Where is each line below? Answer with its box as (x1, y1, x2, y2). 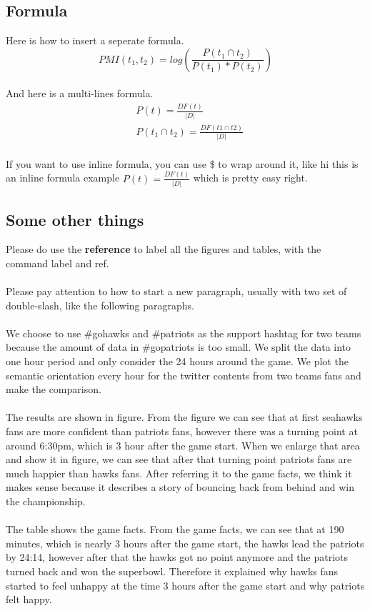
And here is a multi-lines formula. (6, 86, 154, 101)
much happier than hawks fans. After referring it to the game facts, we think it (6, 465, 352, 480)
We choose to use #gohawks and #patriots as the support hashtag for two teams (6, 325, 361, 340)
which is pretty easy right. (193, 170, 308, 185)
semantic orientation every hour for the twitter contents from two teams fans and (6, 367, 361, 382)
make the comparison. (6, 382, 101, 397)
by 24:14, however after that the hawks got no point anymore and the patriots (6, 550, 349, 565)
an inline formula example (6, 170, 120, 185)
